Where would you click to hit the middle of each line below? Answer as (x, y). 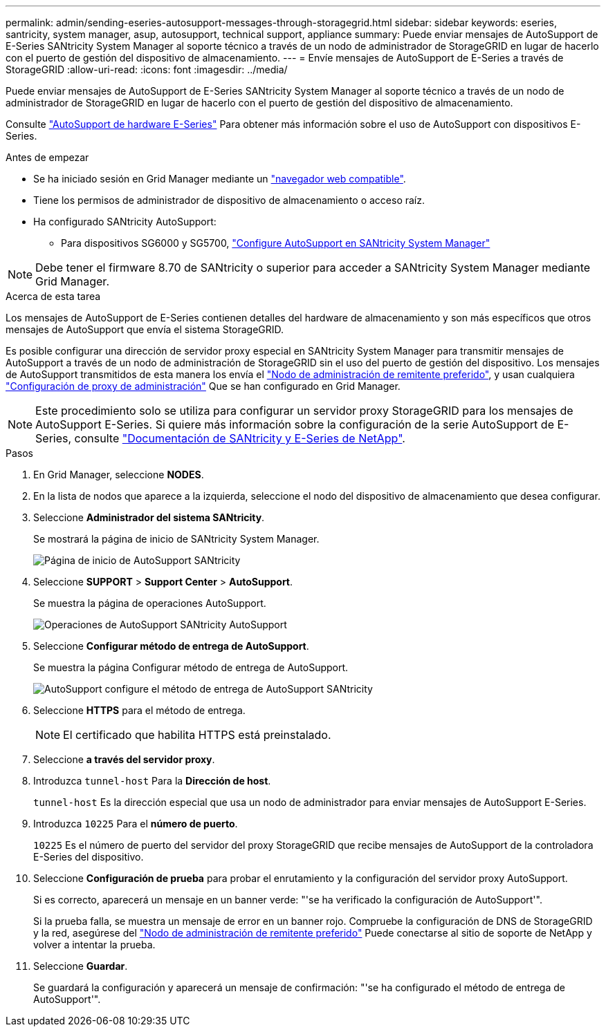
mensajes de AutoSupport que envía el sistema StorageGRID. (145, 329)
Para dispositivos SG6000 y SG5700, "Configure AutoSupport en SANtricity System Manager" (276, 243)
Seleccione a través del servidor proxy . (124, 759)
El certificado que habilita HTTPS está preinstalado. (197, 735)
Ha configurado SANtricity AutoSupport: (125, 222)
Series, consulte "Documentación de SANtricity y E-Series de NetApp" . (220, 438)
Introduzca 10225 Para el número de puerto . (136, 824)
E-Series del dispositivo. (89, 857)
